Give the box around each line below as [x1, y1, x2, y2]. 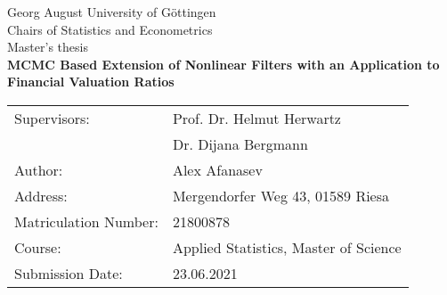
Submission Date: [14, 262, 123, 283]
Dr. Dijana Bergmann [172, 133, 308, 154]
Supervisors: [14, 107, 90, 128]
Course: [14, 236, 61, 258]
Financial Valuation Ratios [7, 72, 175, 91]
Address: [14, 184, 68, 206]
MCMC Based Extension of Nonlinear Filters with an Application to [7, 54, 440, 73]
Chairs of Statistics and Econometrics [7, 20, 213, 38]
